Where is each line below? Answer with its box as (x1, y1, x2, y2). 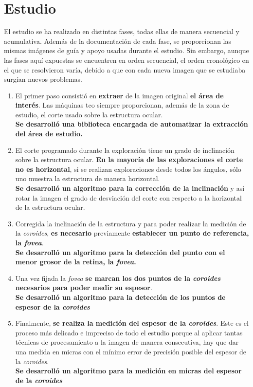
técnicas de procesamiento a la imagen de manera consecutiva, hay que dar (15, 337, 239, 347)
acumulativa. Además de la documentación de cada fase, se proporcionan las (4, 36, 232, 46)
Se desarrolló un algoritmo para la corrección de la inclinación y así (15, 183, 245, 193)
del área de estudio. (15, 129, 83, 139)
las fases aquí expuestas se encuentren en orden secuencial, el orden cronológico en (4, 55, 249, 65)
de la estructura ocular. (15, 202, 85, 212)
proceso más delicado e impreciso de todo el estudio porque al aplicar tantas (15, 327, 243, 337)
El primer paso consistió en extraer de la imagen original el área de (15, 90, 224, 100)
